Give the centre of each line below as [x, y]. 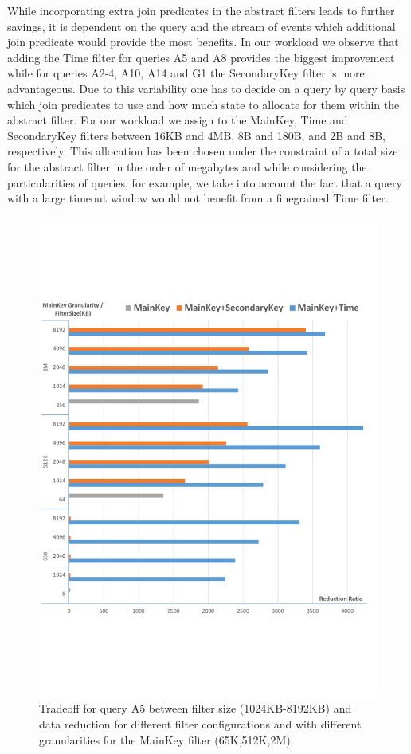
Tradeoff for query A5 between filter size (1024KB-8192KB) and [196, 708]
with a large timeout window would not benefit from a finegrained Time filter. [198, 198]
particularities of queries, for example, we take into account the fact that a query [205, 182]
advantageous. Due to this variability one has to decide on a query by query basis [206, 88]
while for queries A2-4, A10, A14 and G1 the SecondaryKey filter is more [186, 73]
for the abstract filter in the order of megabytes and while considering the [187, 166]
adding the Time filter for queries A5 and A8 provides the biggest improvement [201, 57]
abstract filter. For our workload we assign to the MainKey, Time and [178, 120]
